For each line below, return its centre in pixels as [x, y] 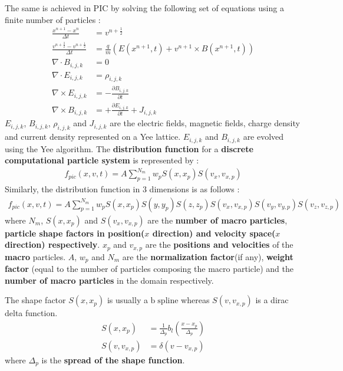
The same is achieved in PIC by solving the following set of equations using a [144, 8]
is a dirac [272, 300]
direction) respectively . [52, 244]
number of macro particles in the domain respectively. [109, 280]
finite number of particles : [53, 19]
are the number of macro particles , [217, 220]
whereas [195, 300]
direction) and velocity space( [214, 233]
